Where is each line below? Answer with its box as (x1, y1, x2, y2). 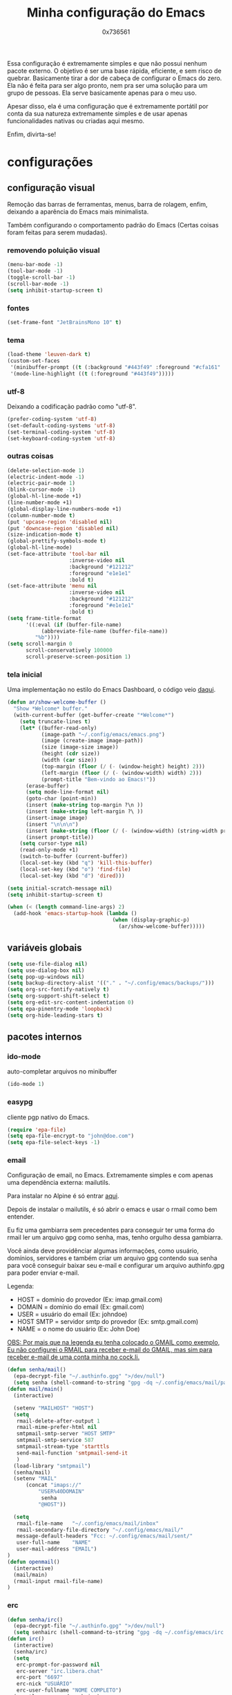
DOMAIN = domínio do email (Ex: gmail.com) (17, 1303, 145, 1311)
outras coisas (7, 451, 54, 461)
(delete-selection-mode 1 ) (7, 467, 85, 474)
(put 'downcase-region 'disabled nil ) (7, 525, 119, 532)
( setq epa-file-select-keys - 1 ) (7, 1139, 100, 1146)
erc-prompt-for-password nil (16, 1661, 100, 1668)
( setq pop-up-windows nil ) (7, 973, 85, 980)
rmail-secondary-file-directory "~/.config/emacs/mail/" (16, 1526, 184, 1533)
